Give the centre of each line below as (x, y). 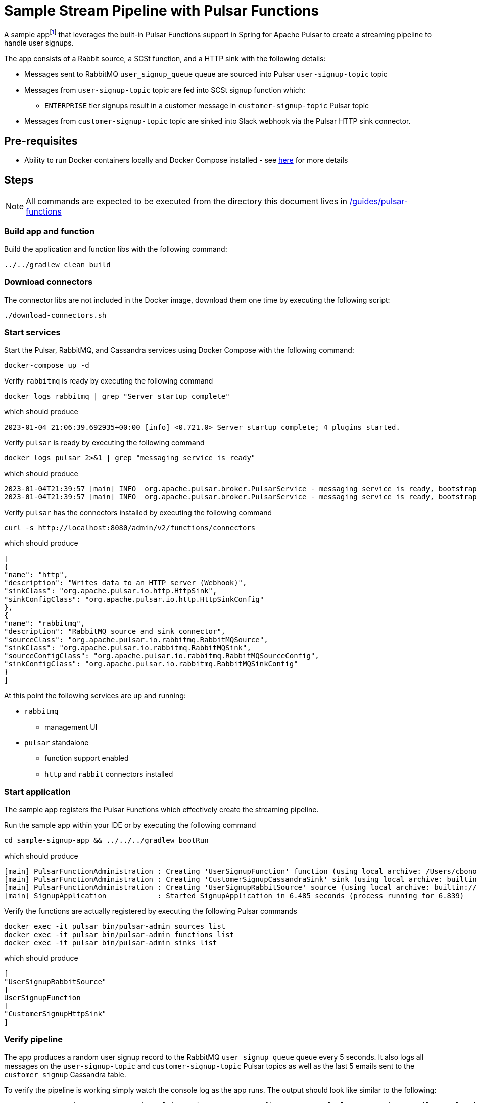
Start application (38, 792)
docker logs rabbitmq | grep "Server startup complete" (117, 396)
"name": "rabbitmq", (45, 624)
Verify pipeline (33, 1040)
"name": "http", (36, 575)
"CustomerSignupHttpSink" (55, 1014)
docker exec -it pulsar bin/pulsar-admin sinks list (111, 943)
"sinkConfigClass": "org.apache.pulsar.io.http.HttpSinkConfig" (134, 599)
